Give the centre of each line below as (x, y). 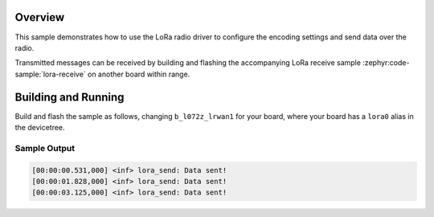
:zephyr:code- (386, 63)
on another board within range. (139, 74)
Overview (40, 17)
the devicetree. (40, 127)
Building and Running (70, 97)
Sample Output (45, 148)
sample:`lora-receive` (50, 74)
